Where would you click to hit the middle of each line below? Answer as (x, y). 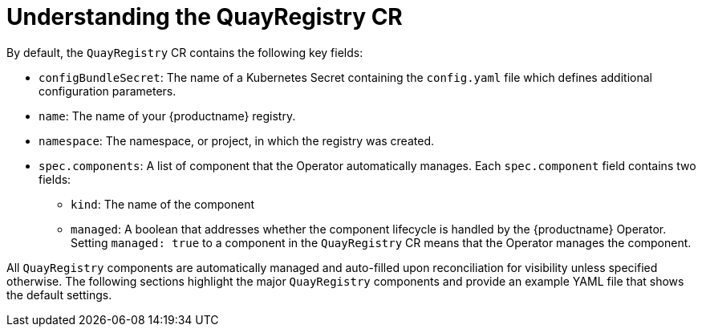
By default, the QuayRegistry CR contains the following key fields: (185, 52)
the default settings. (59, 294)
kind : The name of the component (162, 204)
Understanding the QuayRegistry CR (205, 17)
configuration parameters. (108, 91)
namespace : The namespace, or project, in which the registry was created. (236, 140)
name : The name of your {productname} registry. (167, 116)
